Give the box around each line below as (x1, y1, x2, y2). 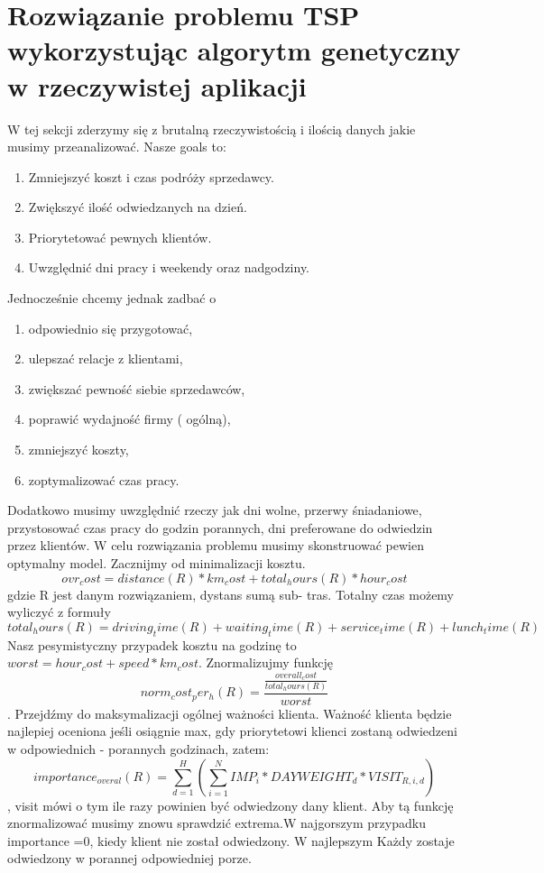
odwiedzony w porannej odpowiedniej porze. (7, 849, 252, 868)
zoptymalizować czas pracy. (28, 470, 180, 489)
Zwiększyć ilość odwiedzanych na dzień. (28, 198, 247, 216)
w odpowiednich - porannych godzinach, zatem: (7, 740, 270, 758)
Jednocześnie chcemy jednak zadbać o (7, 289, 217, 308)
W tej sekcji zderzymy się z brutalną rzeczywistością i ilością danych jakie (7, 119, 416, 138)
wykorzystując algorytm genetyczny (7, 32, 461, 69)
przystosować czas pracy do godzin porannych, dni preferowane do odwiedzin (7, 518, 433, 537)
